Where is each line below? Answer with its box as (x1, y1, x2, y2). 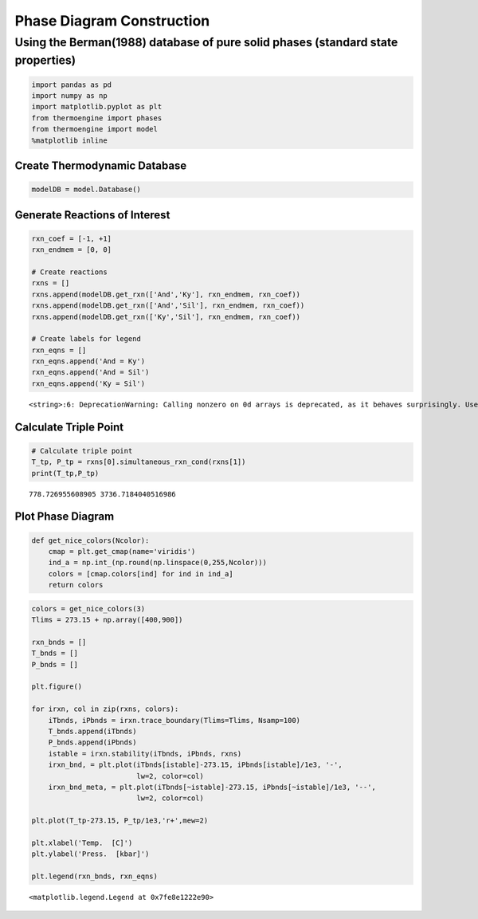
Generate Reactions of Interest (14, 208, 170, 222)
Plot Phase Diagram (14, 510, 115, 524)
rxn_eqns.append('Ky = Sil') (31, 379, 146, 388)
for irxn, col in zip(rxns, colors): (31, 705, 179, 713)
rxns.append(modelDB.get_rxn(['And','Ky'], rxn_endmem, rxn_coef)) (31, 289, 301, 299)
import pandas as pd (31, 80, 112, 89)
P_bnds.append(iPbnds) (48, 738, 137, 747)
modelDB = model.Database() (31, 185, 141, 194)
